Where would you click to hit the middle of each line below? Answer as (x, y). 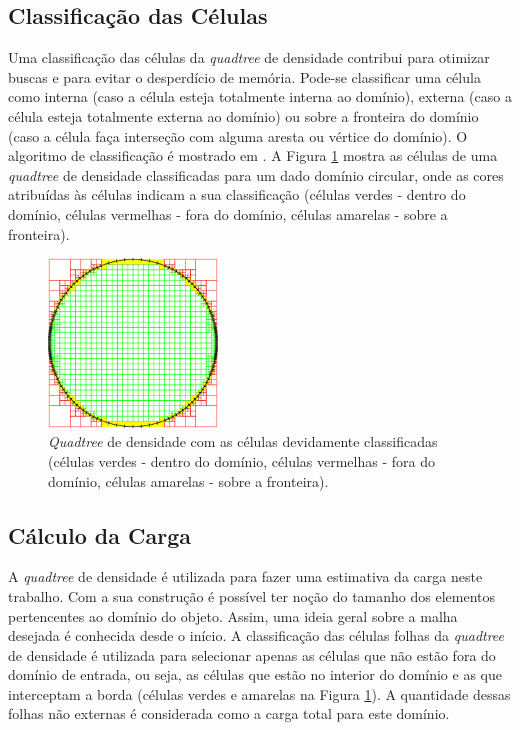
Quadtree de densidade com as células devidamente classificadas (243, 441)
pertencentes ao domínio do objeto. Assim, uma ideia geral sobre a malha (233, 615)
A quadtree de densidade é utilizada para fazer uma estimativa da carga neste (245, 576)
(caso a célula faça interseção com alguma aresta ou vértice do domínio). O (238, 135)
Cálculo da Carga (100, 534)
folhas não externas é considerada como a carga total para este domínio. (229, 713)
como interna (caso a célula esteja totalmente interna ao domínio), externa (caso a (260, 96)
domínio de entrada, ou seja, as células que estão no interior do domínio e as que (255, 674)
